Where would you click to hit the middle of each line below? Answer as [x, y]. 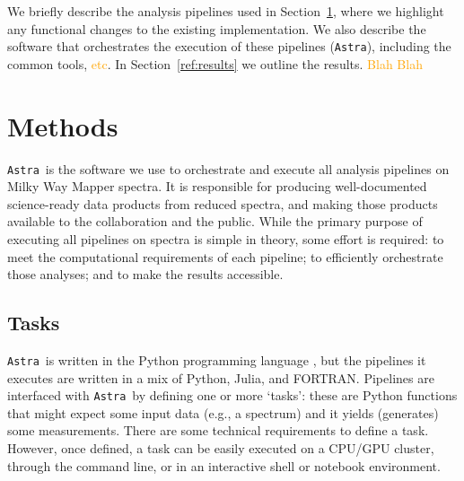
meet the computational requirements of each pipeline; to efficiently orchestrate [225, 256]
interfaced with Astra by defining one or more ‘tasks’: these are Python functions [232, 395]
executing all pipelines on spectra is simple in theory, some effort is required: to [226, 239]
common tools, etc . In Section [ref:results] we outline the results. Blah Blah [215, 63]
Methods [63, 125]
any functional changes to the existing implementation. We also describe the [217, 28]
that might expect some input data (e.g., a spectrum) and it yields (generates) [223, 412]
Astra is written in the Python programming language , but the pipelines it [217, 359]
